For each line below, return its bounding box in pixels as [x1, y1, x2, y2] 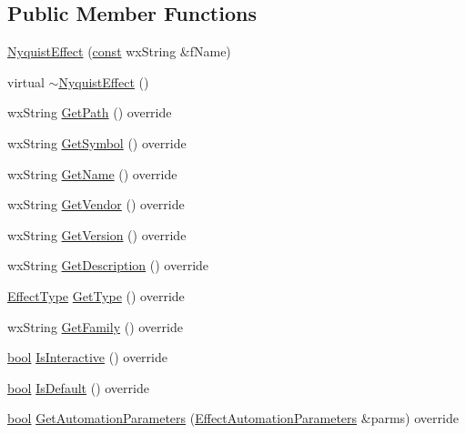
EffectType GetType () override [7, 286, 185, 305]
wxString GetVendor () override [7, 195, 185, 214]
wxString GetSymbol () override [7, 133, 187, 152]
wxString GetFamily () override [7, 317, 183, 336]
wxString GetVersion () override [7, 225, 187, 244]
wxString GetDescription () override [7, 256, 209, 275]
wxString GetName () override [7, 164, 177, 183]
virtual [7, 72, 45, 91]
